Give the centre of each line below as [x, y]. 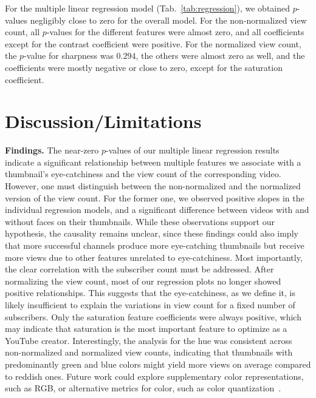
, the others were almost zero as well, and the [220, 56]
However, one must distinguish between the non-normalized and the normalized [153, 186]
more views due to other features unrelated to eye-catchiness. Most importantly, [154, 257]
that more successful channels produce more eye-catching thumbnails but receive [155, 245]
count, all [22, 32]
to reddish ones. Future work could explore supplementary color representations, [154, 376]
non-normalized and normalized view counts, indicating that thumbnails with [149, 352]
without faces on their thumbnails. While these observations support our [140, 221]
